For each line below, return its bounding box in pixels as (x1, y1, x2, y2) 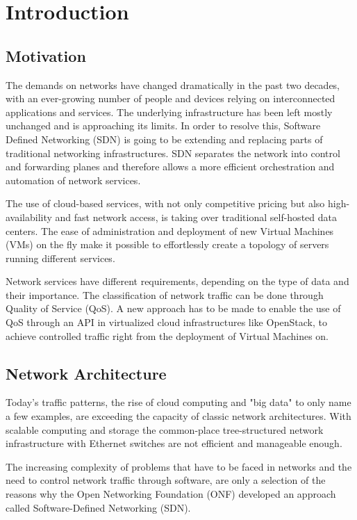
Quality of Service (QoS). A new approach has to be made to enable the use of (6, 301, 341, 316)
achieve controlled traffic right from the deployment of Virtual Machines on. (6, 328, 329, 343)
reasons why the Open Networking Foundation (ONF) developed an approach (6, 487, 336, 501)
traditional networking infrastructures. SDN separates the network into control (6, 145, 340, 160)
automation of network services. (6, 172, 141, 187)
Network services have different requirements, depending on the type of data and (6, 274, 349, 289)
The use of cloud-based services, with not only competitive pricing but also (6, 196, 325, 211)
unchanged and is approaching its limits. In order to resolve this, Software (6, 118, 321, 133)
